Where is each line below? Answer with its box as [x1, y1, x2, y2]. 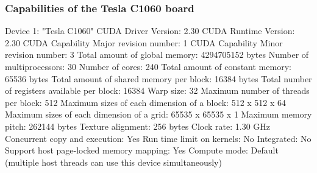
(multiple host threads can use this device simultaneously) [5, 155, 222, 168]
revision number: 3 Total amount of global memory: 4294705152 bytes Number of [5, 48, 309, 61]
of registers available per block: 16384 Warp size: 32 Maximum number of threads [5, 84, 310, 97]
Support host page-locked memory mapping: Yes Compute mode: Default [5, 144, 279, 157]
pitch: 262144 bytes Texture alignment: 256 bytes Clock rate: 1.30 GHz [5, 119, 271, 132]
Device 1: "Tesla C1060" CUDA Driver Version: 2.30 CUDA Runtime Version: [5, 24, 295, 37]
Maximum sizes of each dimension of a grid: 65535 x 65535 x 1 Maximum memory [5, 108, 312, 121]
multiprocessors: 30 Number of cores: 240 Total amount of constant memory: [5, 60, 291, 72]
